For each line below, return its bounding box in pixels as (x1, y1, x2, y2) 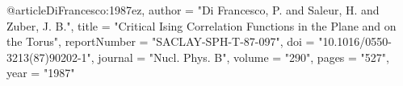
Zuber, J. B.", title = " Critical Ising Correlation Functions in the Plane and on (6, 17, 397, 34)
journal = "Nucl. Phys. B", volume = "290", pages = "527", (98, 48, 389, 65)
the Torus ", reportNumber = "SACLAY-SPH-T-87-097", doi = (6, 33, 315, 50)
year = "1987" (6, 64, 75, 81)
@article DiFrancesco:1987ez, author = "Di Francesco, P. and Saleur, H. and (6, 2, 380, 18)
